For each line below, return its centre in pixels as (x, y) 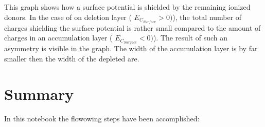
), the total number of (207, 17)
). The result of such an (190, 38)
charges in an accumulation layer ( (58, 38)
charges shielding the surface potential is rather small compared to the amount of (132, 27)
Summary (39, 93)
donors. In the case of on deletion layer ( (68, 17)
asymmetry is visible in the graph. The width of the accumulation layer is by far (131, 48)
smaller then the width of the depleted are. (72, 58)
